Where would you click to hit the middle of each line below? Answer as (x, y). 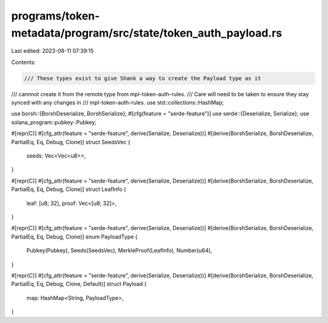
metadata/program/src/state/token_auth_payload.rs (147, 33)
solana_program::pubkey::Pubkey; (54, 122)
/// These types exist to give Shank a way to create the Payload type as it (142, 78)
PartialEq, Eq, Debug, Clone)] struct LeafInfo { (69, 189)
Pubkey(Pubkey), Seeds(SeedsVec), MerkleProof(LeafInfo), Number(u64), (119, 251)
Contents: (23, 62)
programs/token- (56, 16)
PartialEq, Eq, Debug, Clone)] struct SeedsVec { (71, 142)
